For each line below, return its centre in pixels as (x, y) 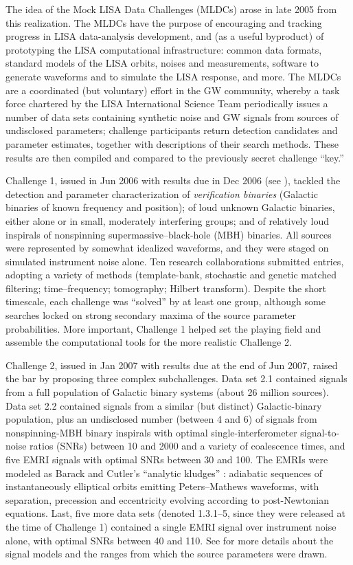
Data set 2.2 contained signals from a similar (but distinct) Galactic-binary (164, 405)
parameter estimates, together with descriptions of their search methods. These (172, 143)
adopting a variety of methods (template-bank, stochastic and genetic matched (171, 275)
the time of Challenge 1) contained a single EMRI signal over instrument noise (171, 526)
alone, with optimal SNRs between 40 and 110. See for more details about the (170, 540)
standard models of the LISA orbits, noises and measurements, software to (162, 63)
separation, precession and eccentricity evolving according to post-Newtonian (168, 499)
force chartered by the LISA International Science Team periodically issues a (167, 103)
